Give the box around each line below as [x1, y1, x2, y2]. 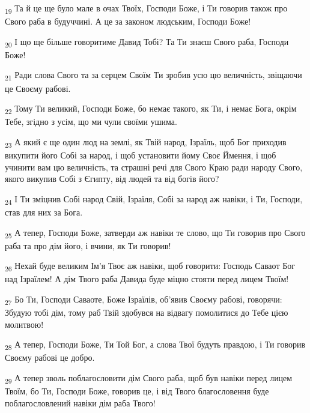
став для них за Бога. [5, 205, 83, 218]
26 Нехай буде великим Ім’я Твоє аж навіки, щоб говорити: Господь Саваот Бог [5, 259, 295, 274]
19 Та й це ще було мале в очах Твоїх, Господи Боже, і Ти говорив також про [5, 2, 288, 16]
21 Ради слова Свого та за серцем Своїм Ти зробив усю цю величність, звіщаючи [5, 68, 302, 83]
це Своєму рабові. [5, 82, 71, 94]
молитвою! [5, 318, 44, 330]
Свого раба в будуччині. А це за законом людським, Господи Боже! [5, 15, 251, 28]
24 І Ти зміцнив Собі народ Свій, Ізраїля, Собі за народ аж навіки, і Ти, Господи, [5, 192, 303, 206]
